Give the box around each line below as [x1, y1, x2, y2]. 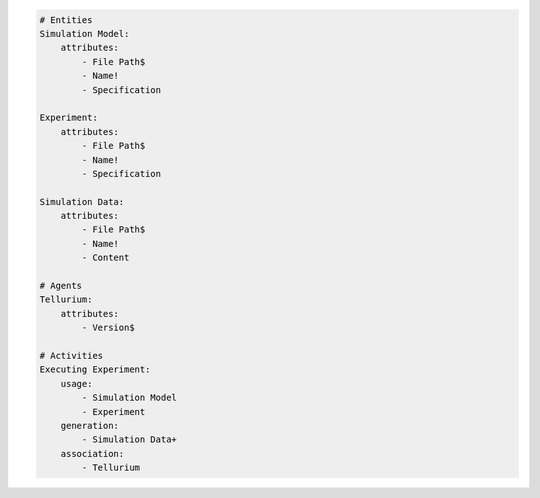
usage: [60, 378, 93, 389]
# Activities [39, 350, 104, 361]
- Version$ [81, 322, 135, 334]
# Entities [39, 14, 93, 25]
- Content [81, 252, 130, 264]
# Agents [39, 280, 83, 292]
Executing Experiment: [39, 364, 151, 375]
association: [60, 448, 125, 459]
